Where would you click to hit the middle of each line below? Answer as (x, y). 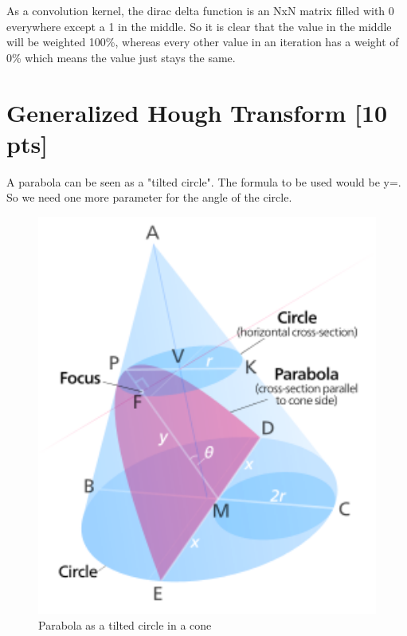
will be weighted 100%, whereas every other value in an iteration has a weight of (203, 42)
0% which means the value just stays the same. (121, 57)
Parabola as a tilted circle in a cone (125, 625)
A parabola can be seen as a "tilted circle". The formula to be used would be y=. (204, 181)
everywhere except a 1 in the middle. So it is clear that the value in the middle (199, 26)
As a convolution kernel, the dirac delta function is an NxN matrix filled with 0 (200, 10)
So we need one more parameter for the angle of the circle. (149, 197)
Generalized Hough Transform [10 (197, 112)
